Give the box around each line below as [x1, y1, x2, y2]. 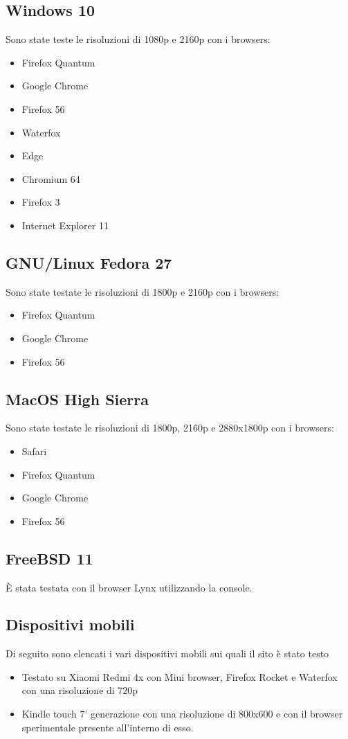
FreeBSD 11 [6, 547, 93, 569]
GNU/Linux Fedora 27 [6, 251, 172, 273]
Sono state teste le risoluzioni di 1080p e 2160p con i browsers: [6, 32, 271, 46]
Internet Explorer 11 [21, 217, 109, 232]
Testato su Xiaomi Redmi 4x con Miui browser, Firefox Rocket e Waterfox [21, 669, 338, 684]
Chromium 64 [21, 171, 80, 186]
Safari [21, 443, 47, 458]
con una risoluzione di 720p [21, 683, 138, 697]
